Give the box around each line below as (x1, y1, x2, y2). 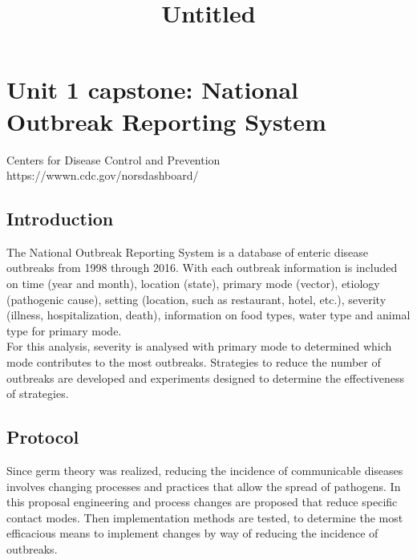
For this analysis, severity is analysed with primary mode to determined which (6, 338, 392, 355)
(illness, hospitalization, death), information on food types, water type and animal (6, 306, 411, 323)
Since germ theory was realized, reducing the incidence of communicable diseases (6, 462, 403, 479)
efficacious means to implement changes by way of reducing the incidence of (6, 525, 379, 542)
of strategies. (6, 385, 69, 402)
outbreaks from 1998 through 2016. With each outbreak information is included (6, 259, 398, 276)
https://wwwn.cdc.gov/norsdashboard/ (6, 167, 199, 184)
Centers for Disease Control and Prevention (6, 151, 221, 168)
